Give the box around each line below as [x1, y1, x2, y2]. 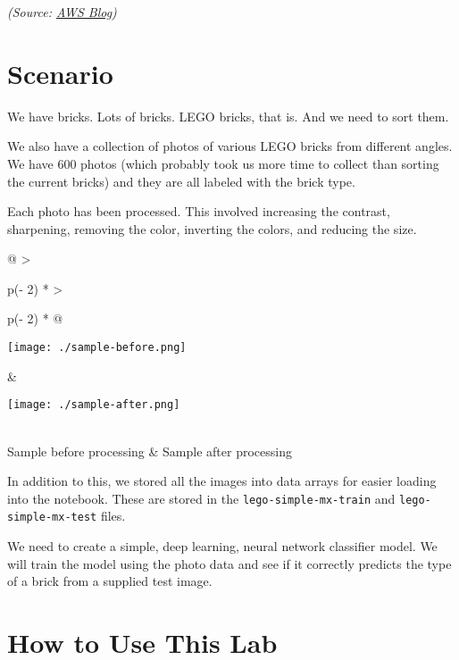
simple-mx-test [7, 511, 97, 524]
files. [100, 506, 126, 525]
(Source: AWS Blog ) [7, 3, 117, 21]
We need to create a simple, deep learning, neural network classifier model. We [7, 537, 438, 556]
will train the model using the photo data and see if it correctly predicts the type [7, 554, 452, 572]
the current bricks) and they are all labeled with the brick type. [7, 171, 355, 190]
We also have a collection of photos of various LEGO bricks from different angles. [7, 137, 453, 155]
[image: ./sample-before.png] [7, 341, 187, 355]
